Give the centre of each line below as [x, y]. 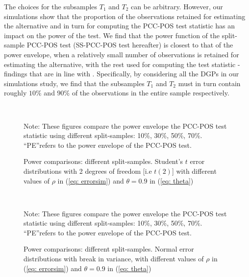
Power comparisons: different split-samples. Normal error [109, 249]
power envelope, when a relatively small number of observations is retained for [122, 54]
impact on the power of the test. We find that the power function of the [112, 35]
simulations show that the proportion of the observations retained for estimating [125, 16]
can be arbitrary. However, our [177, 6]
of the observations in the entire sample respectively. [150, 93]
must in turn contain [209, 83]
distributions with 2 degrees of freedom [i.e [88, 171]
